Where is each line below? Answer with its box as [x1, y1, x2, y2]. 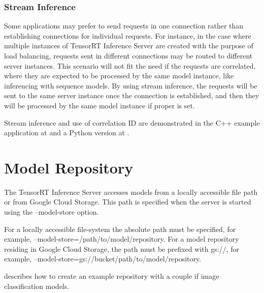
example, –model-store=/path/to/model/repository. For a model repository [4, 233, 239, 244]
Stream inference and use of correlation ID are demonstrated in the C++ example [4, 117, 260, 128]
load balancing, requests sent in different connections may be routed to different [4, 50, 253, 61]
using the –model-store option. [4, 207, 99, 217]
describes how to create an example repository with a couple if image [4, 271, 219, 281]
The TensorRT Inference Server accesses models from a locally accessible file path [4, 186, 258, 197]
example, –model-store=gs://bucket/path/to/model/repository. [4, 253, 202, 264]
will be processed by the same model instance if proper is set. [4, 100, 195, 110]
